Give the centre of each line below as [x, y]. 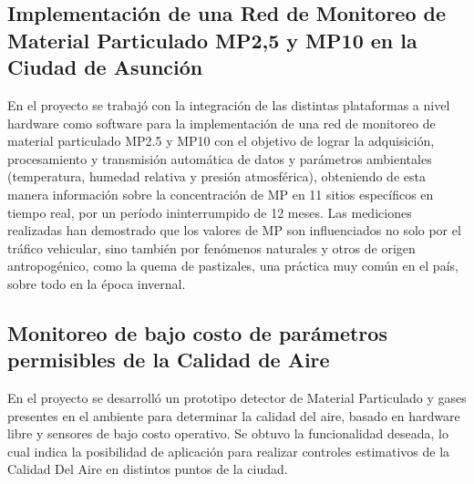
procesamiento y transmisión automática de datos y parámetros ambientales [220, 158]
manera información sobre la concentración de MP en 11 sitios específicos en [221, 194]
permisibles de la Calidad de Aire [169, 360]
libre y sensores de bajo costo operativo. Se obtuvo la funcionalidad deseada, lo [228, 433]
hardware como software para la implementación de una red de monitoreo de [222, 123]
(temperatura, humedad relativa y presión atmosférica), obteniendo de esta [216, 176]
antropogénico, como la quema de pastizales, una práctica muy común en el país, [233, 266]
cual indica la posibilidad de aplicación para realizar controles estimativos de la [229, 451]
